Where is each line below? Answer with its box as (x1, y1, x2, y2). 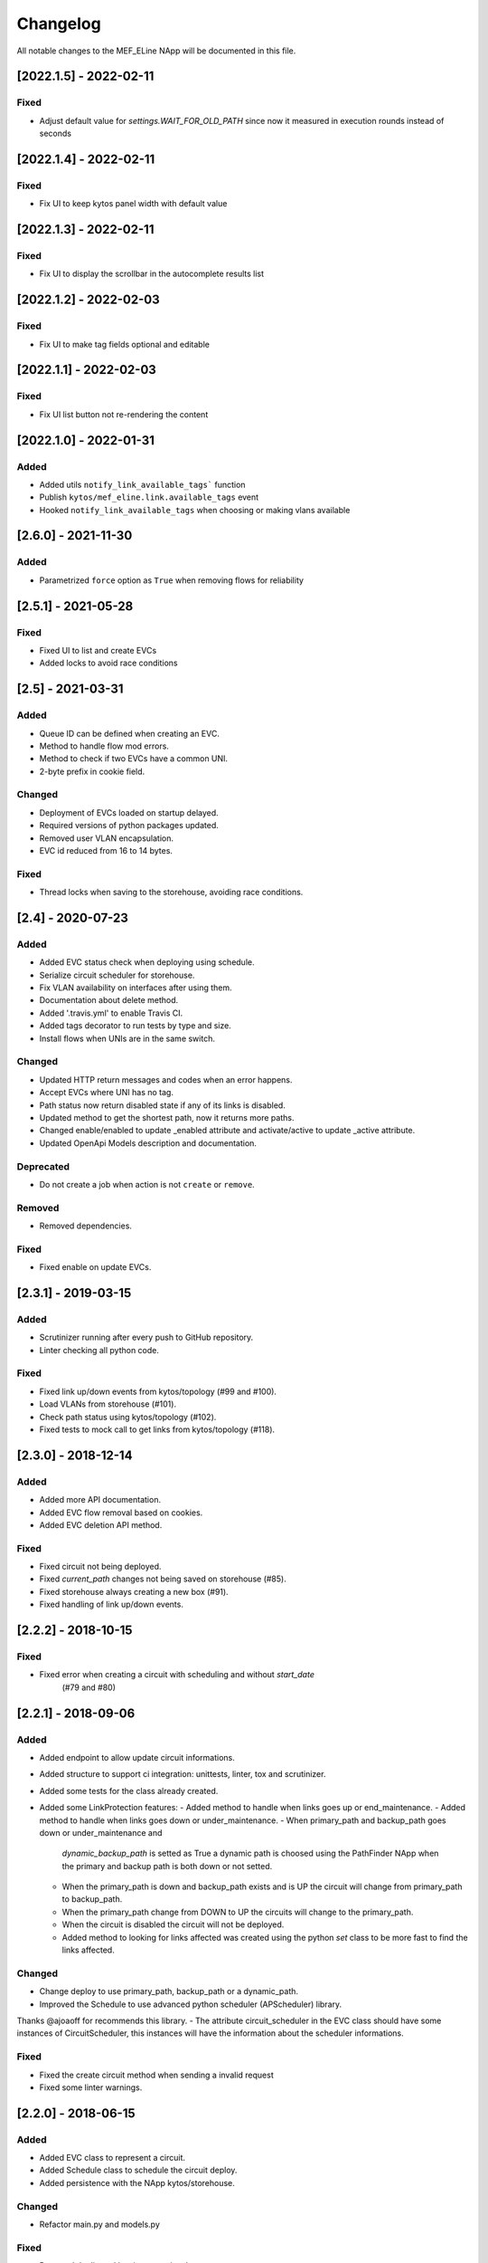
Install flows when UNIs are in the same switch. (39, 1033, 216, 1044)
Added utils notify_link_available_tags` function (39, 479, 246, 490)
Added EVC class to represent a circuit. (39, 2153, 185, 2163)
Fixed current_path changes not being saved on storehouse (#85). (39, 1573, 286, 1584)
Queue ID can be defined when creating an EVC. (39, 728, 221, 739)
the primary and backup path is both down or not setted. (61, 1860, 273, 1871)
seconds (39, 128, 72, 139)
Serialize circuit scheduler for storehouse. (39, 969, 195, 980)
